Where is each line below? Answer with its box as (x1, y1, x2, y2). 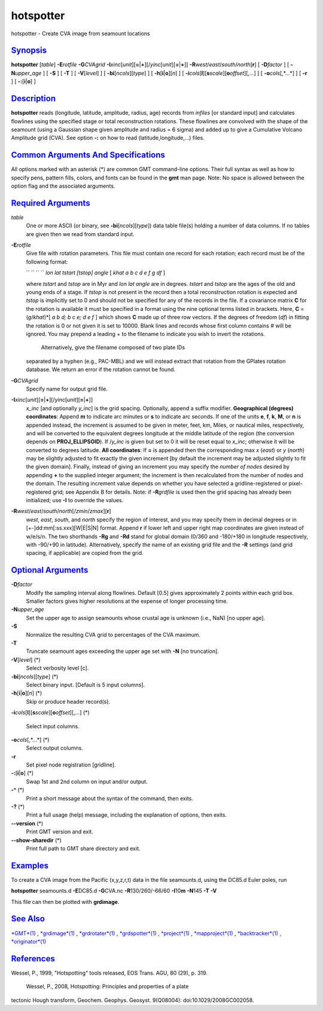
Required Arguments (11, 198, 90, 208)
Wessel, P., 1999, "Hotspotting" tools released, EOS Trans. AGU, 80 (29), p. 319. (11, 969, 208, 976)
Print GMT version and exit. (26, 828, 94, 835)
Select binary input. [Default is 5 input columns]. (26, 681, 145, 688)
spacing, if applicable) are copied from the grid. (26, 549, 144, 557)
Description (11, 93, 56, 104)
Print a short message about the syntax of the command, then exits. (26, 795, 194, 802)
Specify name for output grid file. (26, 385, 108, 392)
